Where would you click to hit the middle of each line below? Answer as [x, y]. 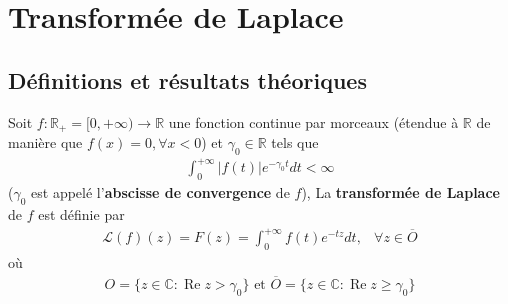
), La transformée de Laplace [400, 192]
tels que [295, 142]
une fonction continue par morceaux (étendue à [313, 121]
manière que [45, 142]
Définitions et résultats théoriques [187, 79]
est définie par [81, 213]
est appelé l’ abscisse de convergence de [160, 192]
